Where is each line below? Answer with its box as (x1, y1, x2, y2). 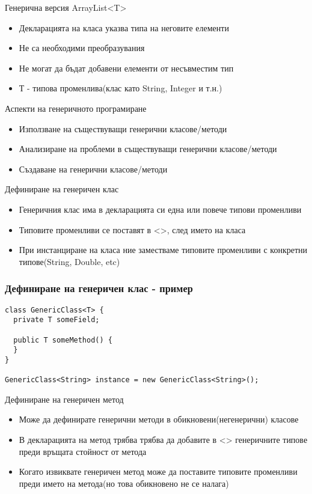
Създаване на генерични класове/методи (19, 162, 168, 175)
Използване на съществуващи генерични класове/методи (19, 122, 227, 135)
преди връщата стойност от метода (19, 445, 147, 457)
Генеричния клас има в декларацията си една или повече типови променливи (19, 203, 302, 215)
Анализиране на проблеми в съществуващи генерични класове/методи (19, 142, 277, 155)
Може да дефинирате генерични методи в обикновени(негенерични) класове (19, 413, 299, 425)
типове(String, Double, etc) (19, 255, 120, 267)
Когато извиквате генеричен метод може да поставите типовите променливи (19, 465, 298, 478)
